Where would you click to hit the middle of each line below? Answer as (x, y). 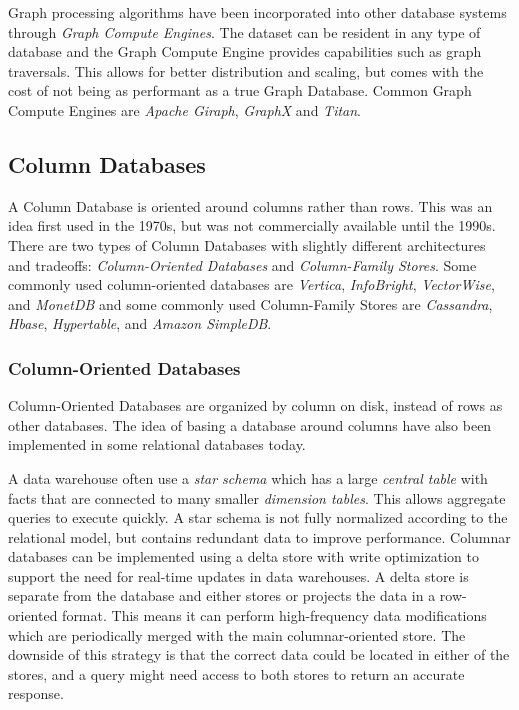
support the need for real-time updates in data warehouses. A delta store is (238, 575)
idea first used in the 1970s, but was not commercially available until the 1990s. (252, 225)
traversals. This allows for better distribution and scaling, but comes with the (246, 70)
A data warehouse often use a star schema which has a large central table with (248, 477)
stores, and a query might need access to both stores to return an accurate (236, 673)
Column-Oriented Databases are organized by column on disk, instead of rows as (255, 405)
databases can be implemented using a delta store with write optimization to (243, 556)
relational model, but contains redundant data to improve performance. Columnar (259, 536)
